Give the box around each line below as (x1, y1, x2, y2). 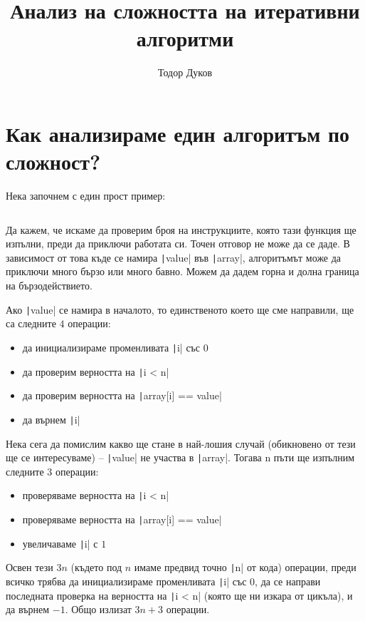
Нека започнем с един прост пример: (6, 188, 166, 203)
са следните (6, 316, 56, 331)
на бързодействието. (6, 278, 92, 293)
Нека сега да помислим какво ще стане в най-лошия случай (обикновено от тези (6, 436, 356, 451)
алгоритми (136, 24, 234, 53)
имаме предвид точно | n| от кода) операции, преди (134, 560, 356, 575)
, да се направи (255, 574, 321, 588)
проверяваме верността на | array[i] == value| (22, 512, 222, 527)
